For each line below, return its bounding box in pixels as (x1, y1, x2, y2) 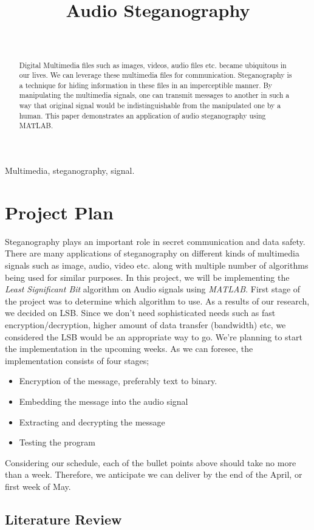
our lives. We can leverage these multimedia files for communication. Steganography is (19, 70, 292, 80)
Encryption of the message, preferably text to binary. (19, 374, 217, 387)
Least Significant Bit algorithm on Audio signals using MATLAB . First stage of (5, 283, 301, 295)
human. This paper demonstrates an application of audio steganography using (19, 110, 266, 120)
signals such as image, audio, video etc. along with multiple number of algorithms (5, 259, 309, 272)
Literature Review (5, 509, 122, 528)
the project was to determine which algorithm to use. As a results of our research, (5, 294, 310, 307)
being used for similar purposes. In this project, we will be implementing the (5, 270, 290, 283)
